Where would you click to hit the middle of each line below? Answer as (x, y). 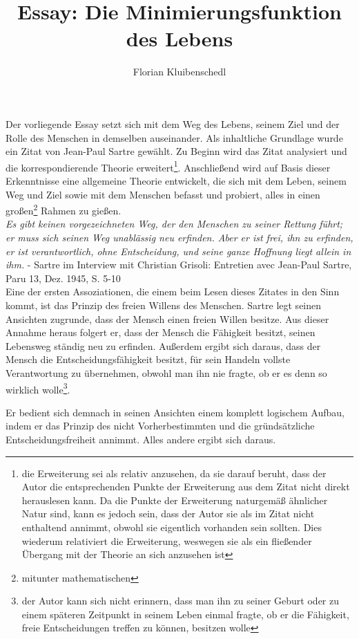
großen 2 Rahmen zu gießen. (64, 209)
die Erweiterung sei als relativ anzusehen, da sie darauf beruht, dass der (174, 473)
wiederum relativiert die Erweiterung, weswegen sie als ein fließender (167, 540)
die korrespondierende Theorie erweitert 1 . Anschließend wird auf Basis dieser (168, 166)
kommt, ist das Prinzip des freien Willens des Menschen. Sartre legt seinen (164, 305)
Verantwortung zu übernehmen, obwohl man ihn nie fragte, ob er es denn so (166, 372)
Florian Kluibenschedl (179, 72)
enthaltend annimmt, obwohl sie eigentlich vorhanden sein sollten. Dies (172, 527)
